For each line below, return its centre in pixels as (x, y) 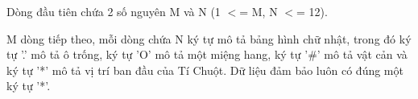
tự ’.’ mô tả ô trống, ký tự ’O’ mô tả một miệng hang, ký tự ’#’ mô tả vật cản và (207, 54)
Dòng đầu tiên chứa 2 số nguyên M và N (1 (114, 11)
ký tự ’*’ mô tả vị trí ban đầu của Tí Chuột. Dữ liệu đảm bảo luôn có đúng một (205, 70)
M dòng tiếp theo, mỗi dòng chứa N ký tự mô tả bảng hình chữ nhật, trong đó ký (209, 38)
